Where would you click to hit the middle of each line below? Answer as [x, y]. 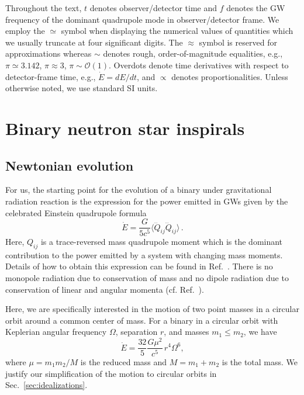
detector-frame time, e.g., [51, 76]
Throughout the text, [44, 8]
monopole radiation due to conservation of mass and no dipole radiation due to [147, 278]
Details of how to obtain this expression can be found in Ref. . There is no [139, 266]
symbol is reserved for [238, 42]
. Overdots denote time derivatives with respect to [199, 65]
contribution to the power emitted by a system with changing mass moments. [144, 254]
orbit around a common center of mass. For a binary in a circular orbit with [142, 320]
